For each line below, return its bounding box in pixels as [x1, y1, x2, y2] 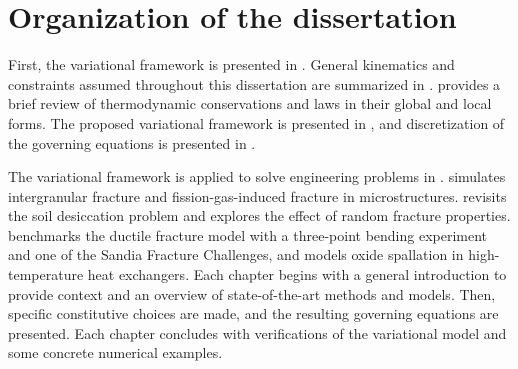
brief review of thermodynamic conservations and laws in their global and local [8, 93, 492, 114]
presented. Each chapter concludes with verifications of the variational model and [8, 322, 507, 343]
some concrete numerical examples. [8, 342, 223, 363]
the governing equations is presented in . [8, 132, 256, 153]
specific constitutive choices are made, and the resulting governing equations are [8, 303, 499, 324]
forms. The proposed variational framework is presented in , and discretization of [8, 112, 505, 133]
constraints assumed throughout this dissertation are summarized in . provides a [8, 73, 501, 94]
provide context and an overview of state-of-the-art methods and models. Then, [8, 283, 496, 304]
